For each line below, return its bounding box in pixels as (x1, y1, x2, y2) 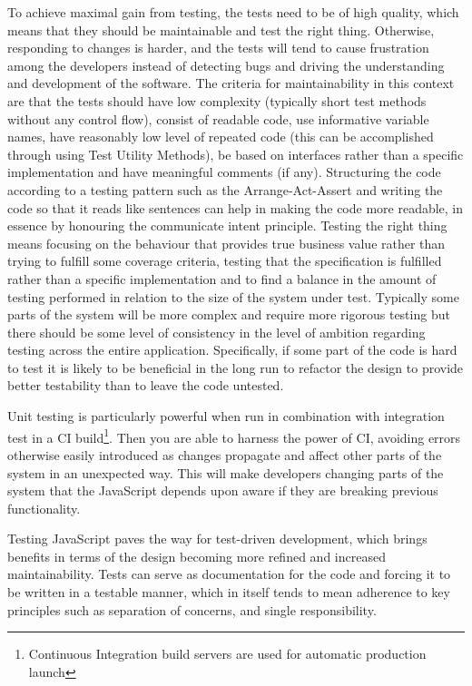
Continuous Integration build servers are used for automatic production (28, 644, 427, 663)
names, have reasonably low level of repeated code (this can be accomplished (7, 127, 434, 146)
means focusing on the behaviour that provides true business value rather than (7, 233, 446, 252)
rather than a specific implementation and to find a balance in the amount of (7, 269, 437, 288)
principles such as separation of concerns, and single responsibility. (7, 600, 377, 619)
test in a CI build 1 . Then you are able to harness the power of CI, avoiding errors (7, 425, 461, 446)
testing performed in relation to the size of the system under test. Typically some (7, 287, 459, 306)
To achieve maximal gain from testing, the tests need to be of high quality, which (7, 3, 459, 21)
